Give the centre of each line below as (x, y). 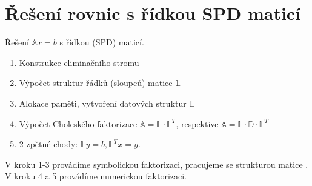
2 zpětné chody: (48, 144)
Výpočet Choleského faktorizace (78, 123)
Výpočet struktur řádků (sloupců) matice (96, 83)
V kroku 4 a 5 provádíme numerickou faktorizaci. (96, 176)
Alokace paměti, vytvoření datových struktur (103, 103)
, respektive (197, 123)
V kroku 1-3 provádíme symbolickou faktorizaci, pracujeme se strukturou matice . (157, 164)
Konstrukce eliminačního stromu (79, 62)
